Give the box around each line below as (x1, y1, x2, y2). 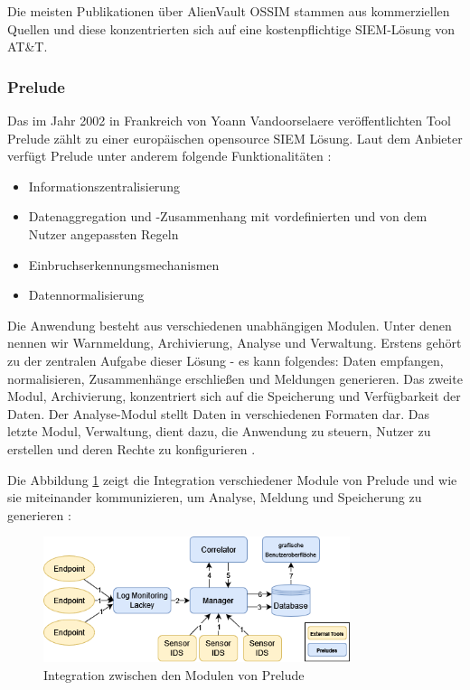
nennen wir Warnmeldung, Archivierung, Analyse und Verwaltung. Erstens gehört (7, 333, 462, 352)
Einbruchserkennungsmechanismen (28, 255, 220, 274)
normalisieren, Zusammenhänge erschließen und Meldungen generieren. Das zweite (7, 368, 463, 387)
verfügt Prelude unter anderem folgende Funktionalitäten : (7, 146, 332, 165)
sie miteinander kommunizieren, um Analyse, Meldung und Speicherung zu (7, 488, 422, 507)
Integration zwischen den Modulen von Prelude (43, 665, 305, 684)
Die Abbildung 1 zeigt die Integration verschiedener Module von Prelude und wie (7, 470, 457, 489)
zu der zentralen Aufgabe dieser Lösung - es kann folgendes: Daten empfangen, (7, 350, 444, 369)
